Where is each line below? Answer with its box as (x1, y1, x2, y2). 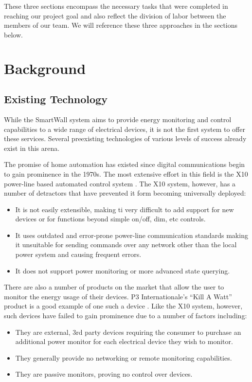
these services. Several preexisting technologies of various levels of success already (4, 133, 247, 144)
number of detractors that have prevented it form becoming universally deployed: (4, 188, 246, 198)
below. (4, 29, 23, 39)
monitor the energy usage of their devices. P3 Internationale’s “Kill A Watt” (4, 291, 232, 301)
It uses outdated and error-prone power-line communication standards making (15, 230, 248, 240)
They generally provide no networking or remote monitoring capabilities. (15, 352, 232, 363)
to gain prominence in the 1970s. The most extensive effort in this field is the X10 (4, 168, 248, 179)
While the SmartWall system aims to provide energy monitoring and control (4, 114, 232, 124)
